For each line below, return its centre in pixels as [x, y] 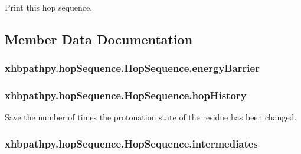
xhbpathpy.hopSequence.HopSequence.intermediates [131, 143]
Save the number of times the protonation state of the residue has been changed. [151, 117]
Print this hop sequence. [49, 7]
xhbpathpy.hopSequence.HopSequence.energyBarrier [132, 68]
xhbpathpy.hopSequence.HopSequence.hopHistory [126, 95]
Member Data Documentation [99, 39]
